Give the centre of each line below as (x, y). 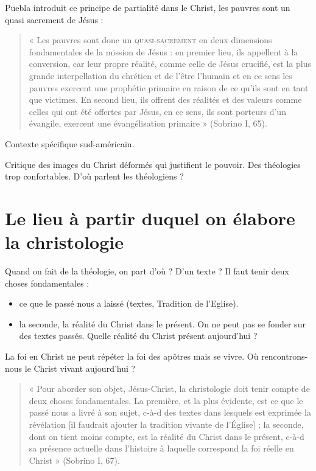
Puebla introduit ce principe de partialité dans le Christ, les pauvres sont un (148, 7)
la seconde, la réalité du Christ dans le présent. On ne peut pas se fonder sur (162, 323)
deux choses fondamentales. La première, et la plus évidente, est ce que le (166, 400)
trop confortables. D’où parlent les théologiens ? (94, 176)
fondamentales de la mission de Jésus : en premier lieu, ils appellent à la (163, 51)
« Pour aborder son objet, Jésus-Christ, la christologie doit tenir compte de (169, 389)
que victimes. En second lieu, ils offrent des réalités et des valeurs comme (165, 99)
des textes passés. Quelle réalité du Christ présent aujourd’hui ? (138, 336)
